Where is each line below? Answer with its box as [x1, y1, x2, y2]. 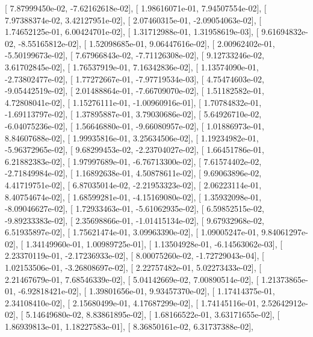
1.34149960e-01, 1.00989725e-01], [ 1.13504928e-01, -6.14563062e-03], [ [25, 237, 283, 250]
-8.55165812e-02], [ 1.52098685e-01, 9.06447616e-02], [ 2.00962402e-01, [18, 37, 275, 49]
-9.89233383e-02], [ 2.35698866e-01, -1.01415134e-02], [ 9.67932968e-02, [5, 214, 264, 226]
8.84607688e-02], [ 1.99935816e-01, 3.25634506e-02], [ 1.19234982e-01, [5, 131, 259, 144]
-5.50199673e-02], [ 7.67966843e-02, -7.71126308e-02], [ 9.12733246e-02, [5, 49, 264, 61]
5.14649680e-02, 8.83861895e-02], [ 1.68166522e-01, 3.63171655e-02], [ [25, 308, 280, 321]
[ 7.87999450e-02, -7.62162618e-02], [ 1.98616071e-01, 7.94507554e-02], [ [5, 2, 267, 14]
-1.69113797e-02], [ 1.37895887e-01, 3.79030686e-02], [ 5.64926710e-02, [5, 108, 262, 120]
